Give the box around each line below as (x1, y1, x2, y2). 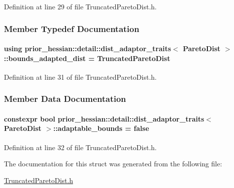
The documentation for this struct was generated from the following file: (4, 158, 222, 169)
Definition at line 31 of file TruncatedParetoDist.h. (4, 71, 157, 82)
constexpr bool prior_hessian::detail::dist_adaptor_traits (4, 113, 204, 124)
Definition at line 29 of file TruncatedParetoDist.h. (4, 1, 157, 11)
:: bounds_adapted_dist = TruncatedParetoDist (4, 53, 170, 63)
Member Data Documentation (4, 93, 126, 105)
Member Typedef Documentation (4, 22, 139, 34)
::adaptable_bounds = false (53, 123, 149, 133)
